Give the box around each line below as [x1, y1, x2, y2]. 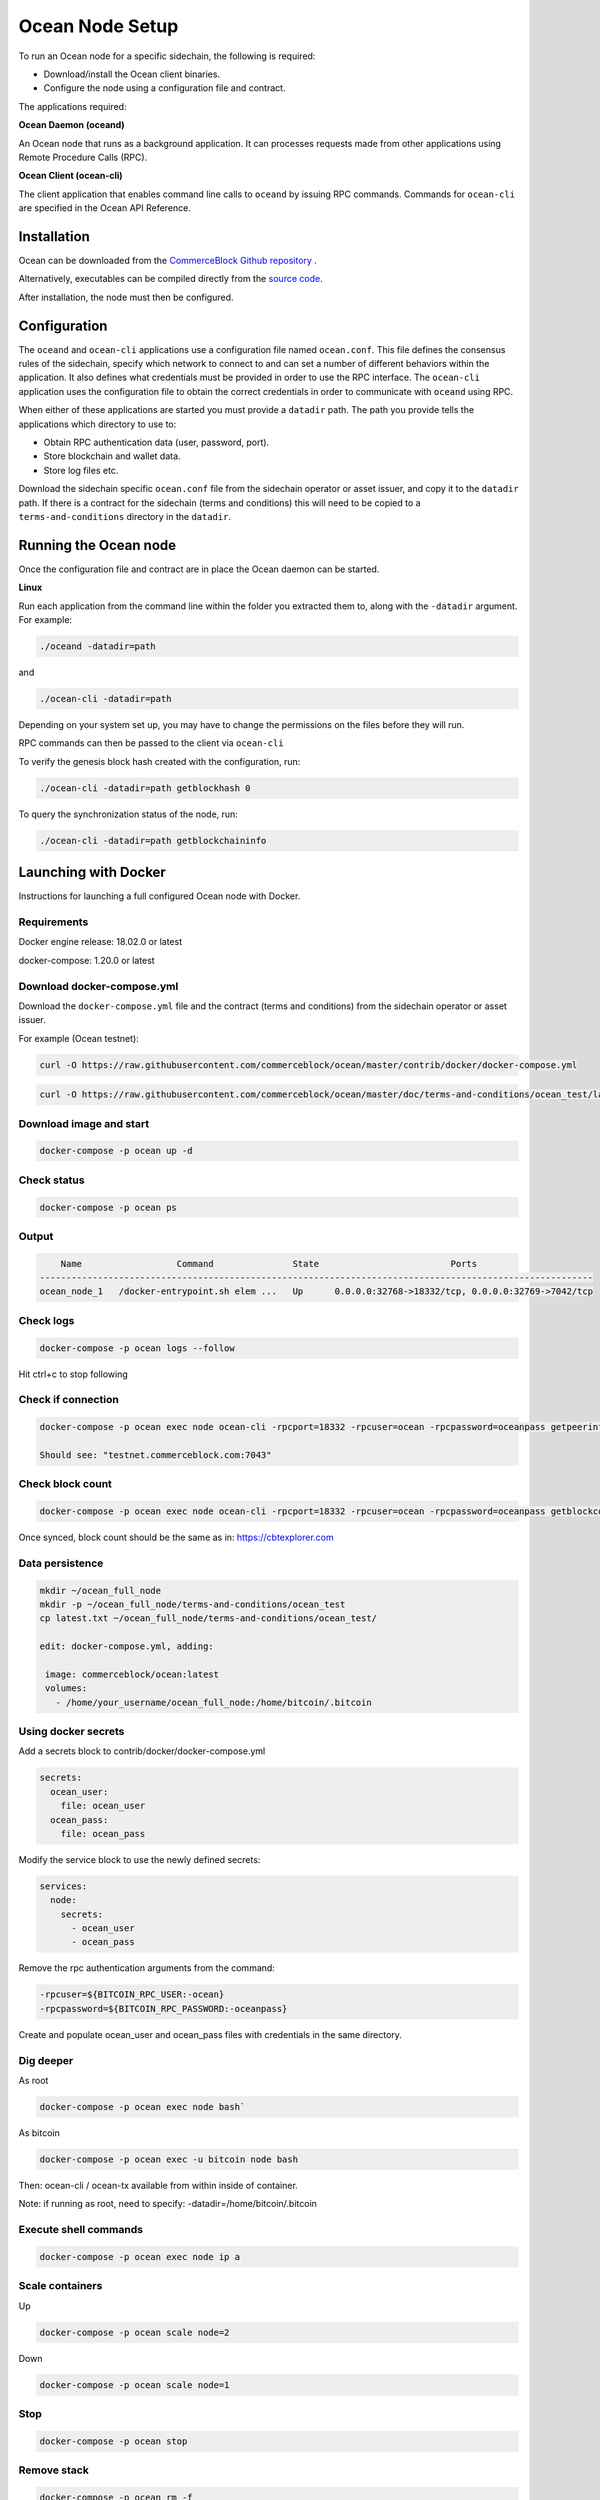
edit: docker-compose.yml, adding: [39, 1641, 214, 1652]
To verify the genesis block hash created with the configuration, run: [18, 755, 301, 767]
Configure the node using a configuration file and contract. [43, 82, 286, 94]
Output [18, 1229, 54, 1243]
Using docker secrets [18, 1725, 125, 1739]
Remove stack [18, 2463, 89, 2477]
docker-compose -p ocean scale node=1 [39, 2379, 230, 2390]
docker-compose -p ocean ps [39, 1201, 177, 1213]
